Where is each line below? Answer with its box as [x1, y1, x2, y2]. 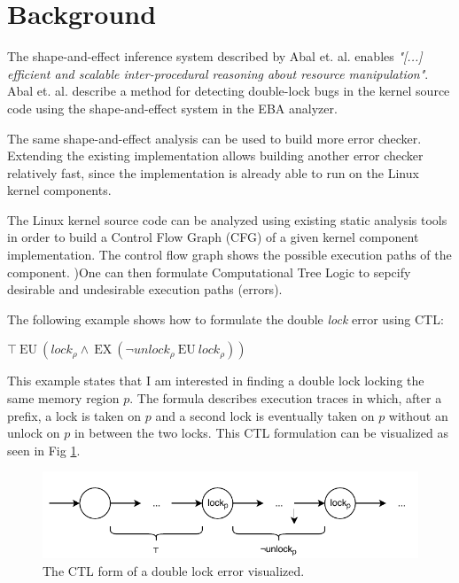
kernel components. [7, 181, 112, 199]
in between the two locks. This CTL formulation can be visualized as [74, 424, 448, 442]
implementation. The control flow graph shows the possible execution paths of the [7, 245, 452, 264]
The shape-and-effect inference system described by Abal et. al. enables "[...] [7, 47, 423, 66]
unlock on [7, 424, 60, 442]
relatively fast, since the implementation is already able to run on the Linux [7, 163, 419, 182]
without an [388, 406, 448, 424]
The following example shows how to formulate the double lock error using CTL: [7, 309, 444, 328]
